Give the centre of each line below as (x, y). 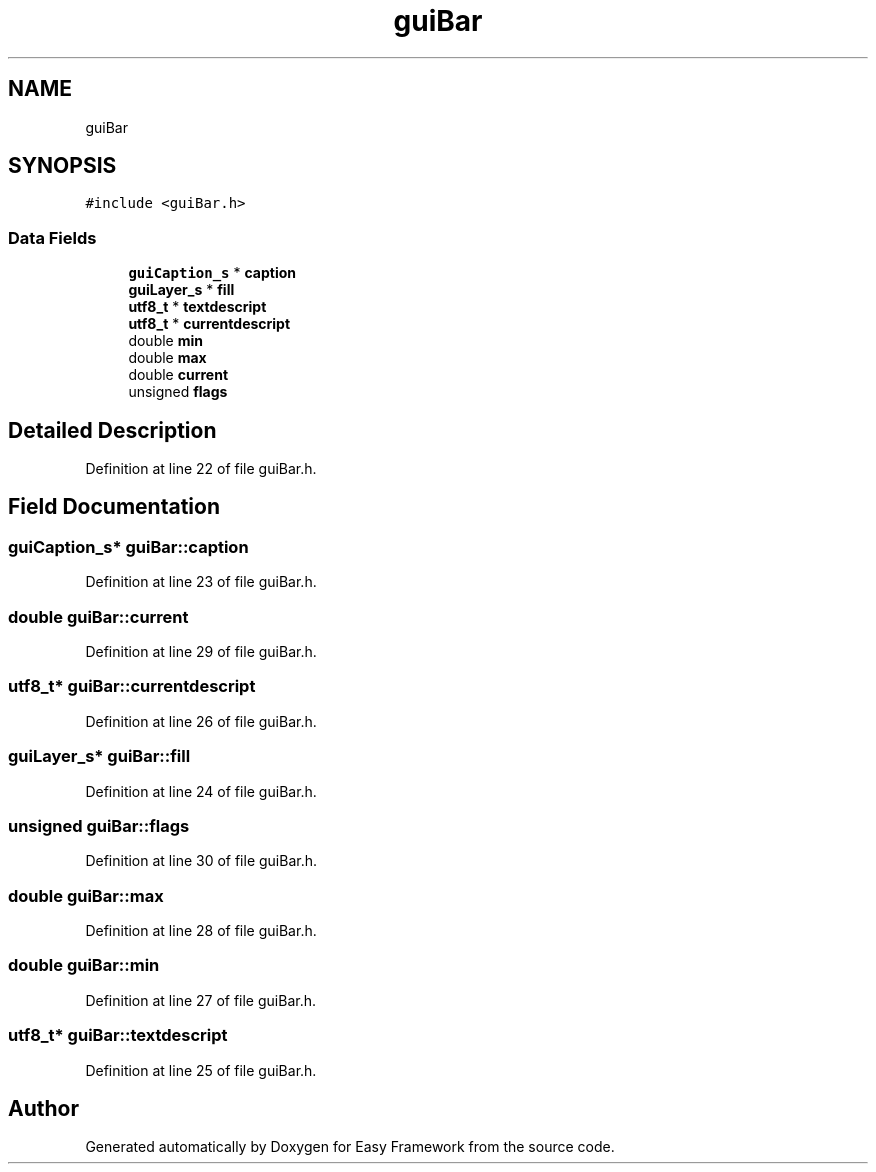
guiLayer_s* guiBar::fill (99, 756)
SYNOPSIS (62, 166)
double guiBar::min (84, 965)
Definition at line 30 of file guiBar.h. (201, 861)
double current (178, 375)
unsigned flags (178, 392)
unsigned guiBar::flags (99, 825)
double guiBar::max (86, 895)
